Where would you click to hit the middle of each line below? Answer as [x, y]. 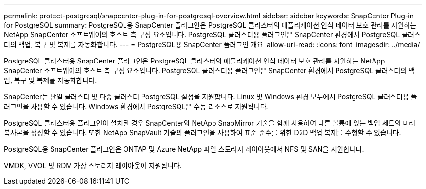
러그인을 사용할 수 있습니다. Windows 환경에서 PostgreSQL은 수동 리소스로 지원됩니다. [136, 106]
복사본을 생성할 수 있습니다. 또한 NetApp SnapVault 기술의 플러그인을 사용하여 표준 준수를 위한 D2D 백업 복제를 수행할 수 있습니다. [203, 133]
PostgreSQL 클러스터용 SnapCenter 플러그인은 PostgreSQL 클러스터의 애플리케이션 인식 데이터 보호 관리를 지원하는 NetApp [195, 61]
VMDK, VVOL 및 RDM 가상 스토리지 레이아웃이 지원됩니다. [93, 165]
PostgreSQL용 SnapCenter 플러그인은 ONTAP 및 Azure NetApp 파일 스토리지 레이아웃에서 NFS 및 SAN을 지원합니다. [184, 149]
